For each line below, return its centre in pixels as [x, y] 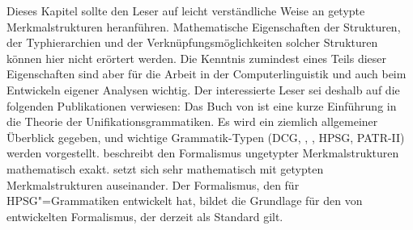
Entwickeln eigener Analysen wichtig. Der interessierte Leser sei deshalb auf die [203, 89]
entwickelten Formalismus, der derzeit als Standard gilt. [145, 216]
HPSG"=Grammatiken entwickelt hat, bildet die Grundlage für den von [185, 201]
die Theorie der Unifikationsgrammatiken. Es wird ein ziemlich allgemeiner [192, 121]
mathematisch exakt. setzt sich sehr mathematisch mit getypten [165, 168]
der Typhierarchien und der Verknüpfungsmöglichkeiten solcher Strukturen [192, 42]
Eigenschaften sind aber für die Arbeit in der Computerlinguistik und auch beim [206, 74]
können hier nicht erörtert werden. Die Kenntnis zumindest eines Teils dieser [197, 58]
